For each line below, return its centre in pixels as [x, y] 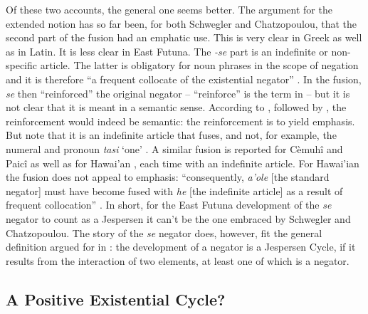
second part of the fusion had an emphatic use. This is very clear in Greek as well [184, 37]
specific [22, 65]
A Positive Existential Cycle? [116, 299]
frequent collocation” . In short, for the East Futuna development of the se [169, 205]
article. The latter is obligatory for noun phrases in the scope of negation [199, 65]
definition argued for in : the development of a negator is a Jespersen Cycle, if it [181, 247]
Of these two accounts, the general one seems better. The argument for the [169, 9]
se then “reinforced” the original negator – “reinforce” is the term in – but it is [178, 93]
